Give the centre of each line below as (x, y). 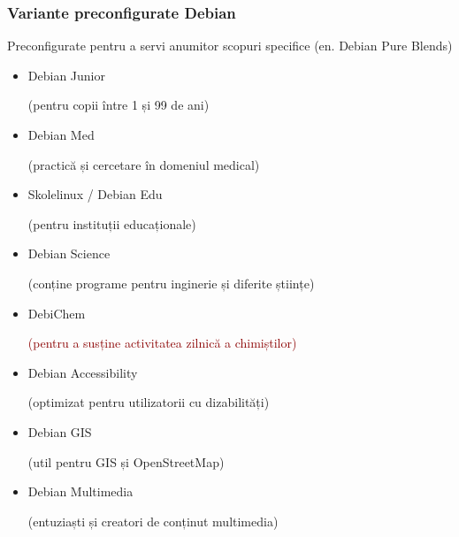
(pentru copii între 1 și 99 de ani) (119, 105)
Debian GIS (60, 431)
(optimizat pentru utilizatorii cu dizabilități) (149, 402)
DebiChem (57, 313)
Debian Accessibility (83, 372)
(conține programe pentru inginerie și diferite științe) (171, 283)
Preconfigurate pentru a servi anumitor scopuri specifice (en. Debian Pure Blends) (230, 46)
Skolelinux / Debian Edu (95, 194)
